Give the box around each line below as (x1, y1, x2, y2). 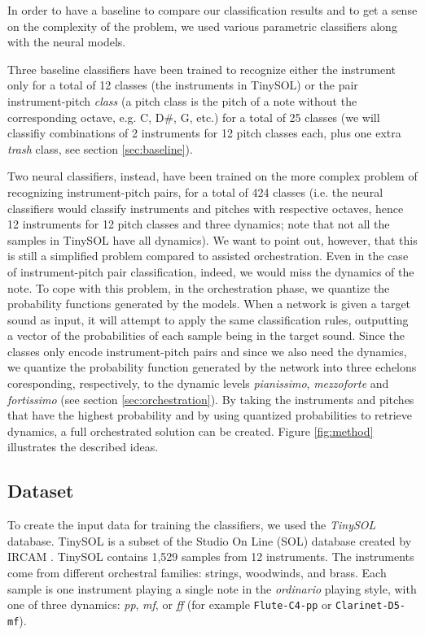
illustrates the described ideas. (7, 438, 159, 455)
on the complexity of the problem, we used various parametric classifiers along (7, 17, 397, 34)
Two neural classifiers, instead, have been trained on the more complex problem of (7, 167, 418, 185)
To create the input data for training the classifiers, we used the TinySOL (7, 516, 376, 533)
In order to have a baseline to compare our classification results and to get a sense (7, 2, 418, 18)
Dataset (7, 478, 74, 503)
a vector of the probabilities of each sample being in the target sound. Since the (7, 327, 405, 344)
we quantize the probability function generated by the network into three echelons (7, 359, 417, 376)
